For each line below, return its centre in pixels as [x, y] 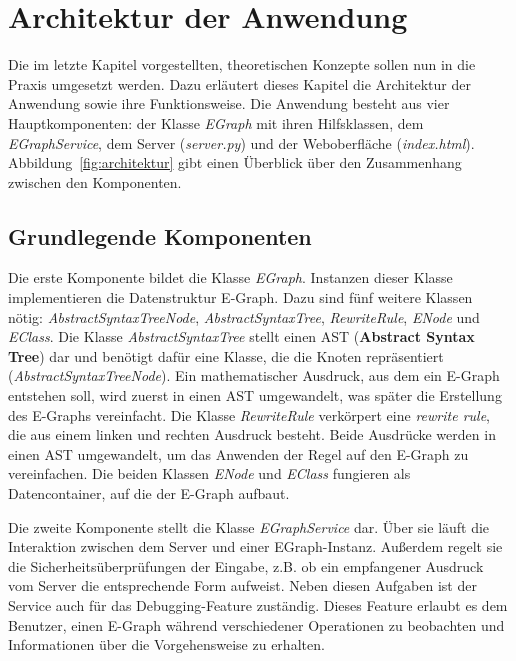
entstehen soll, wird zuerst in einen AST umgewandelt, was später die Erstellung [255, 395]
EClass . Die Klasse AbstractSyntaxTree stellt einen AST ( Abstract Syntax [241, 336]
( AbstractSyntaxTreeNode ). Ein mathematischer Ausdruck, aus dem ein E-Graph [254, 375]
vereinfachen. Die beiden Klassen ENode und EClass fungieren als [209, 473]
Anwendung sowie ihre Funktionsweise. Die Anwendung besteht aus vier [229, 103]
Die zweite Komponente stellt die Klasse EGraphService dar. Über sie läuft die [249, 526]
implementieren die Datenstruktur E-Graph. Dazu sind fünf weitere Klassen [240, 297]
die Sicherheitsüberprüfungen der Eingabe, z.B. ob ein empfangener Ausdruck [246, 565]
